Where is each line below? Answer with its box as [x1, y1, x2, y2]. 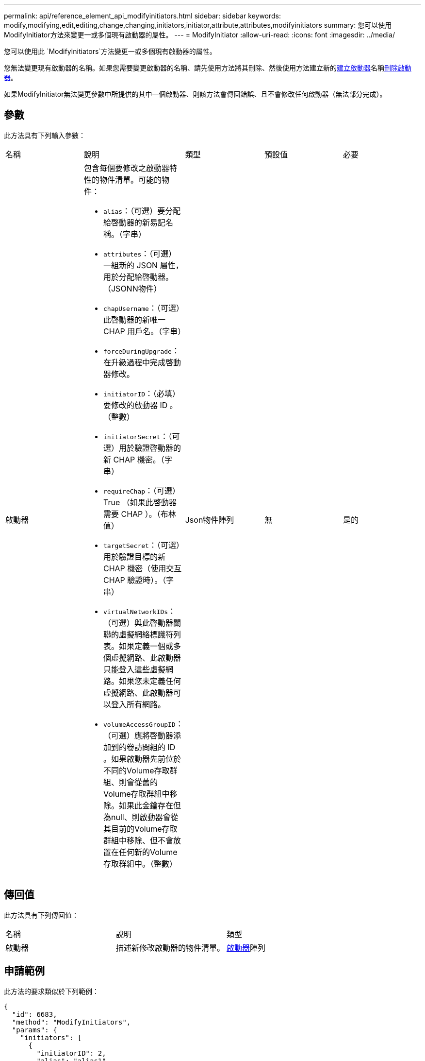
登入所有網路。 [111, 699, 165, 709]
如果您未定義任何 [118, 676, 181, 686]
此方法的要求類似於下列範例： [4, 987, 99, 995]
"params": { [12, 1026, 57, 1034]
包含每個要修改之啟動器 [83, 163, 169, 173]
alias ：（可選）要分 [103, 205, 173, 216]
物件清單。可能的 [99, 174, 162, 185]
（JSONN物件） [103, 283, 162, 293]
